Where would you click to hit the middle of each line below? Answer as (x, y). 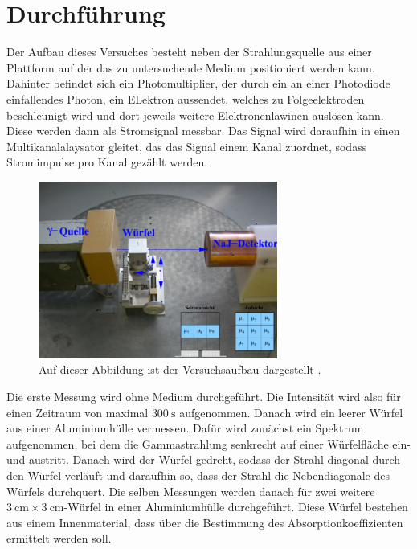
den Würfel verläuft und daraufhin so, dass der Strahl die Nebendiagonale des (198, 475)
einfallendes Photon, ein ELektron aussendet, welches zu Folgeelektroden (186, 98)
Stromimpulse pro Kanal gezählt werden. (107, 162)
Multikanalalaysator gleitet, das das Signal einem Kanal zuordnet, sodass (187, 146)
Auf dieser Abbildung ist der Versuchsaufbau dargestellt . (180, 369)
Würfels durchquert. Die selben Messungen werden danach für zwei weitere (191, 491)
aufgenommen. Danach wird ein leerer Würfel (291, 412)
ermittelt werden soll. (59, 538)
